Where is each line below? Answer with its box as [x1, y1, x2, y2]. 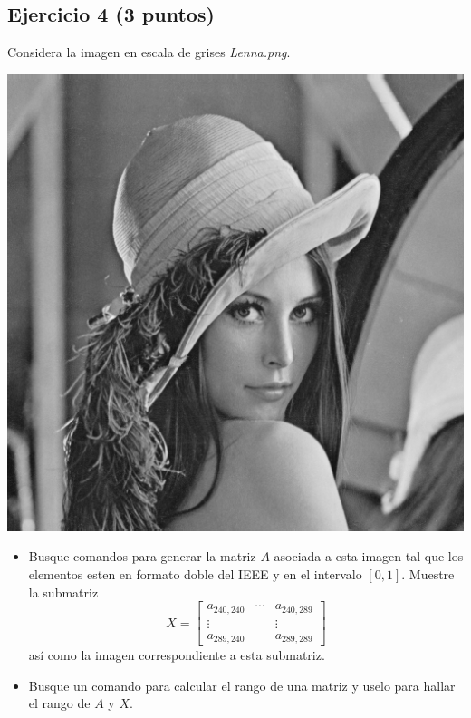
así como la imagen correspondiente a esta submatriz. [28, 645, 325, 665]
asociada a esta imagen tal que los [274, 547, 464, 566]
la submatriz [28, 582, 99, 601]
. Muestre [401, 564, 455, 583]
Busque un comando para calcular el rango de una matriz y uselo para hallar [28, 675, 456, 694]
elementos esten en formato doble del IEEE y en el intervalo [28, 564, 362, 583]
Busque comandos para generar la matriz [28, 547, 256, 566]
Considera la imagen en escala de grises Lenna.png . [7, 43, 291, 62]
